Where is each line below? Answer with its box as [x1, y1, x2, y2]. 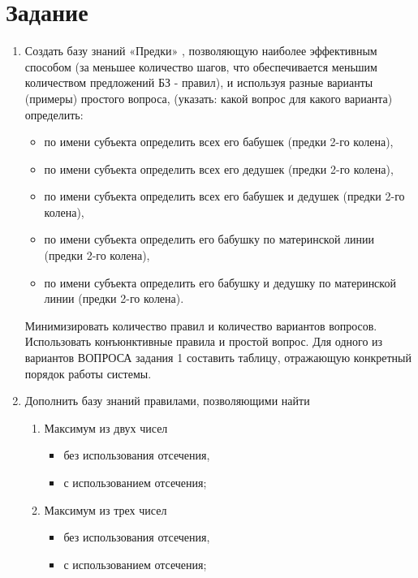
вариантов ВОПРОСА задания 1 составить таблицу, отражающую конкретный [24, 349, 412, 366]
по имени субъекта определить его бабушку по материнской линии [44, 231, 375, 248]
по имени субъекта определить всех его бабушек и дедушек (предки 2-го [44, 188, 405, 205]
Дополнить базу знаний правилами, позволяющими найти [24, 392, 310, 409]
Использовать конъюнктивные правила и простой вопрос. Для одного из [24, 333, 383, 350]
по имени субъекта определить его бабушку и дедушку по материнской [44, 274, 396, 291]
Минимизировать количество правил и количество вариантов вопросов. [24, 317, 377, 334]
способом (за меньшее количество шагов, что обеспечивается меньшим [24, 58, 377, 75]
